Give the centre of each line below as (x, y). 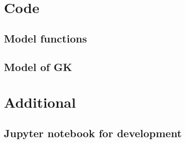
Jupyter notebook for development (93, 133)
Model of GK (38, 66)
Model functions (45, 38)
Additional (40, 102)
